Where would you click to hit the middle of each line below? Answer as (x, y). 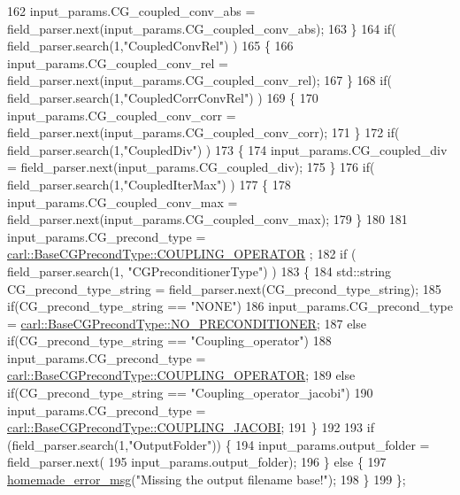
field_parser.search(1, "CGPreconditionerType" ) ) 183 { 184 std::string (199, 271)
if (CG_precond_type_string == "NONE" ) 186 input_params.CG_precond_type (230, 306)
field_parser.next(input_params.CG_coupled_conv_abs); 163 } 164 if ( (202, 28)
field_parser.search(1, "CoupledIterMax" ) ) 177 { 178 (149, 184)
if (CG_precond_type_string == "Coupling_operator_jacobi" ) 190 (190, 393)
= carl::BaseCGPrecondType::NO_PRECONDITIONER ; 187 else (187, 323)
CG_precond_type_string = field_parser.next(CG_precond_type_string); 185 (224, 288)
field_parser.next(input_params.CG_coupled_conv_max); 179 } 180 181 (207, 219)
